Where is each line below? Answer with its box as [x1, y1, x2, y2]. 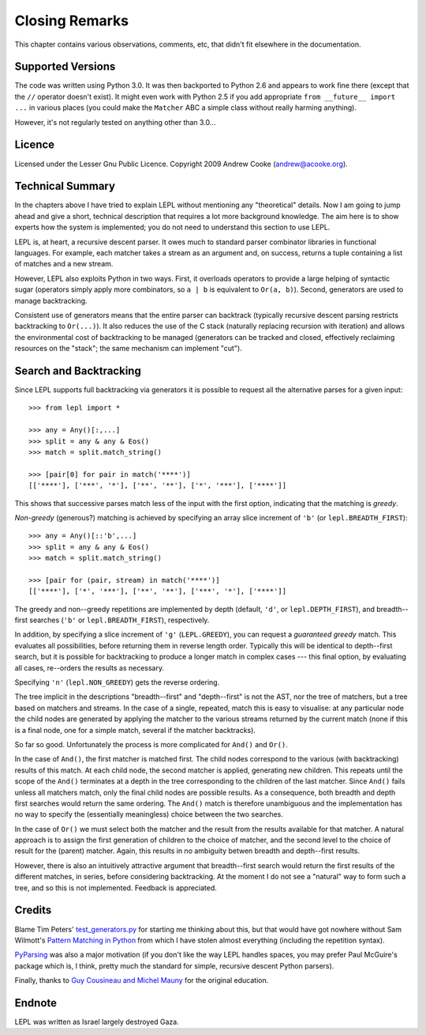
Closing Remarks [14, 12, 129, 29]
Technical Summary [14, 179, 116, 193]
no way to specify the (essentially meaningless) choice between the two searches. [14, 810, 284, 819]
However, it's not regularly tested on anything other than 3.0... [14, 117, 216, 127]
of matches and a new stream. [14, 259, 114, 269]
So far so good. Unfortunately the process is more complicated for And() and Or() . [14, 739, 288, 749]
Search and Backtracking [14, 364, 141, 377]
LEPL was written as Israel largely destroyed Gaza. [14, 1017, 179, 1027]
